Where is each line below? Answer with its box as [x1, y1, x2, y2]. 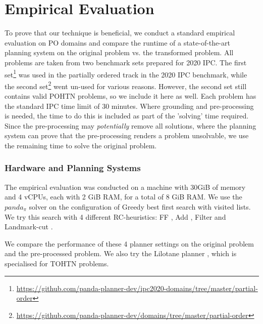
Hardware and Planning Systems [5, 161, 141, 174]
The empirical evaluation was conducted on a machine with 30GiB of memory [5, 181, 246, 192]
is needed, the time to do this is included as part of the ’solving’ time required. [5, 110, 249, 121]
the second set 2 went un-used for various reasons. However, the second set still [5, 79, 247, 91]
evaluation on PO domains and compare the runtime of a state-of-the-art [5, 37, 230, 48]
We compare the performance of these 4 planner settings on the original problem [5, 238, 254, 249]
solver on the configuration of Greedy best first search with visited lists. [29, 201, 251, 212]
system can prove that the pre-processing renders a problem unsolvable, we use [5, 130, 249, 141]
